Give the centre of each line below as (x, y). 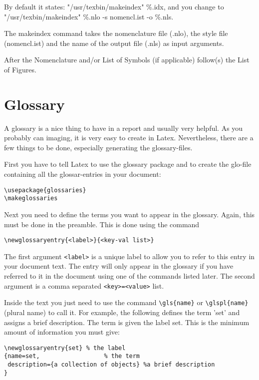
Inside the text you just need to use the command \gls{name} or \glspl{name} (126, 302)
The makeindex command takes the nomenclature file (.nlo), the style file (116, 33)
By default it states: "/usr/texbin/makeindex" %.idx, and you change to (114, 6)
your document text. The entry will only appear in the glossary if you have (119, 266)
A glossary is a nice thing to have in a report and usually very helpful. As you (124, 128)
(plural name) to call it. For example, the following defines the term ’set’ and (122, 312)
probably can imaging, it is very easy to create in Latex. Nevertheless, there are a (129, 138)
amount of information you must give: (62, 332)
